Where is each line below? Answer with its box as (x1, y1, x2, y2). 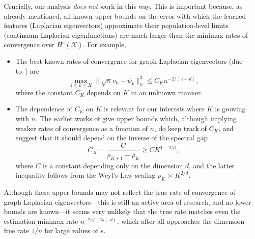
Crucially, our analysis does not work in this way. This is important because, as (4, 1, 243, 11)
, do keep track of (154, 123, 207, 133)
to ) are (15, 65, 40, 76)
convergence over (4, 39, 55, 50)
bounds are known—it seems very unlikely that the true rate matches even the (4, 206, 241, 216)
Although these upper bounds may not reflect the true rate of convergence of (4, 187, 235, 197)
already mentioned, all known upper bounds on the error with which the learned (4, 10, 246, 21)
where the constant (15, 87, 73, 97)
